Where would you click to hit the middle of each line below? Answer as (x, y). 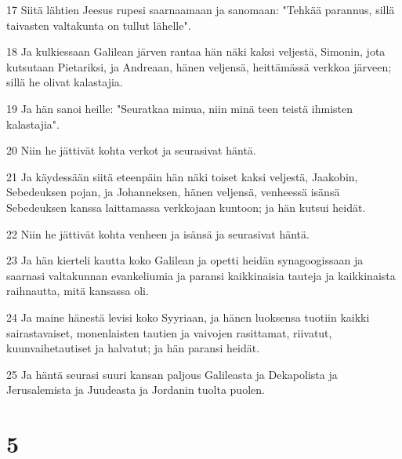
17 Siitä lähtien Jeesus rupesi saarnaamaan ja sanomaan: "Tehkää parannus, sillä (201, 9)
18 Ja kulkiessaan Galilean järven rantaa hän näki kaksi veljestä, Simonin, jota (196, 51)
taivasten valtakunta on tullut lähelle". (99, 25)
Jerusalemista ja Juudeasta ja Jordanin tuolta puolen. (136, 390)
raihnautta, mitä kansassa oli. (78, 291)
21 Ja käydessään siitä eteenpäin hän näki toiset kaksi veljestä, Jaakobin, (182, 176)
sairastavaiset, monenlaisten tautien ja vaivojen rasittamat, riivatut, (169, 332)
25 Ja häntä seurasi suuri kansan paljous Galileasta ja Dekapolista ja (172, 374)
